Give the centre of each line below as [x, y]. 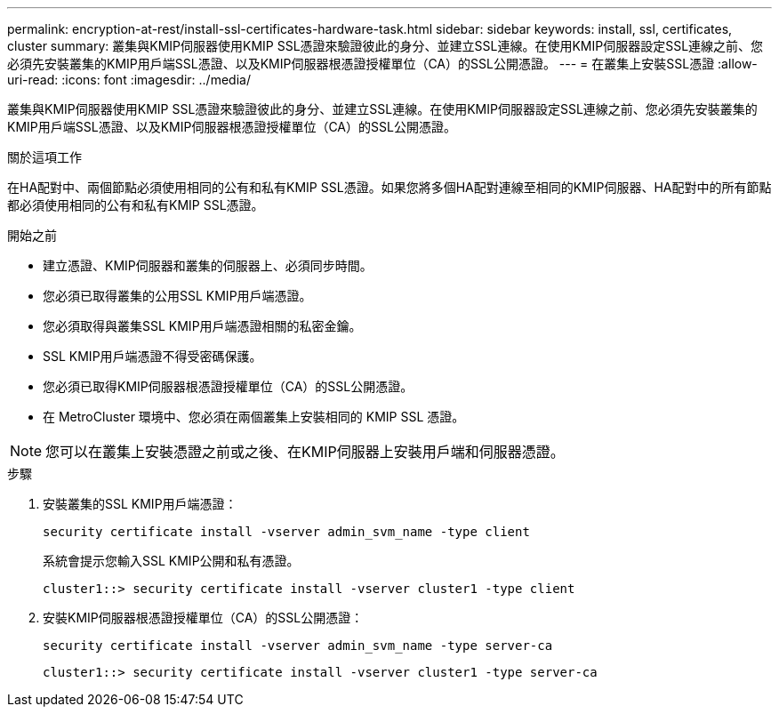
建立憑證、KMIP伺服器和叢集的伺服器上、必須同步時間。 [208, 265]
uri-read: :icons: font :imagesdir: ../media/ [129, 80]
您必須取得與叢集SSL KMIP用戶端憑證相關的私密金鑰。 [202, 326]
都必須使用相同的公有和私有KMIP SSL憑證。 [136, 205]
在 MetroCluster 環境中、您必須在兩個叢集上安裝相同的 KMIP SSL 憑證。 [254, 417]
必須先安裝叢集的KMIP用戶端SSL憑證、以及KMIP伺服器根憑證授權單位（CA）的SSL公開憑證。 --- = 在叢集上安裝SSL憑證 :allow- [382, 64]
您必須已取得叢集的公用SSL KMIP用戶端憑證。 [177, 296]
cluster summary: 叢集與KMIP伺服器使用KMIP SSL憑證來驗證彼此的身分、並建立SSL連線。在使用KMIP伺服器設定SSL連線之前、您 [385, 46]
